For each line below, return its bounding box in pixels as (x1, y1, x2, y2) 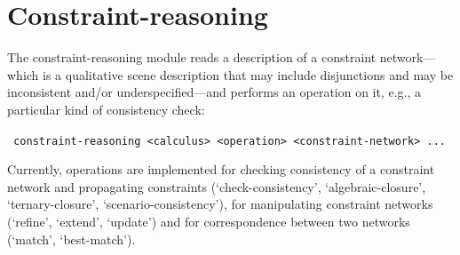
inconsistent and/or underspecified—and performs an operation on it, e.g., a (7, 83, 422, 101)
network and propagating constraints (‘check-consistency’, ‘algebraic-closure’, (7, 177, 426, 195)
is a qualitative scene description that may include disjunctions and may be (43, 65, 454, 84)
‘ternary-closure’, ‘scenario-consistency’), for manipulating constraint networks (7, 195, 433, 213)
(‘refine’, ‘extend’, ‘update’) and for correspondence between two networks (7, 211, 410, 230)
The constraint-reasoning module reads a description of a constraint (7, 48, 377, 67)
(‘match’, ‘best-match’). (7, 229, 136, 248)
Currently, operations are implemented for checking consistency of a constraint (7, 160, 435, 179)
